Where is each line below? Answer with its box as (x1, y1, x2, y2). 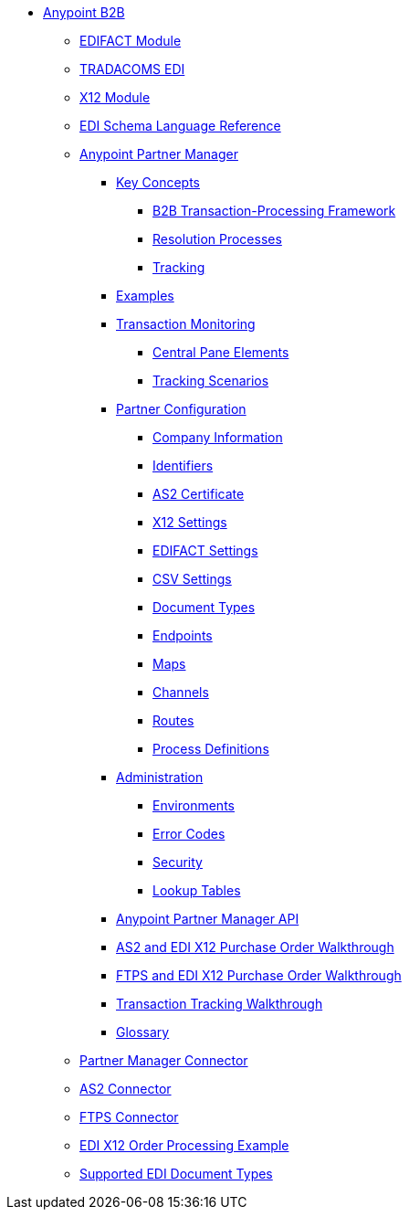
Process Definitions (152, 741, 269, 757)
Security (152, 854, 203, 870)
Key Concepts (116, 175, 201, 190)
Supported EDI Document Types (79, 1166, 273, 1181)
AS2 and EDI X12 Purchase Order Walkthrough (116, 939, 394, 955)
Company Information (152, 429, 283, 445)
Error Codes (152, 826, 225, 841)
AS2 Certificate (152, 486, 245, 502)
